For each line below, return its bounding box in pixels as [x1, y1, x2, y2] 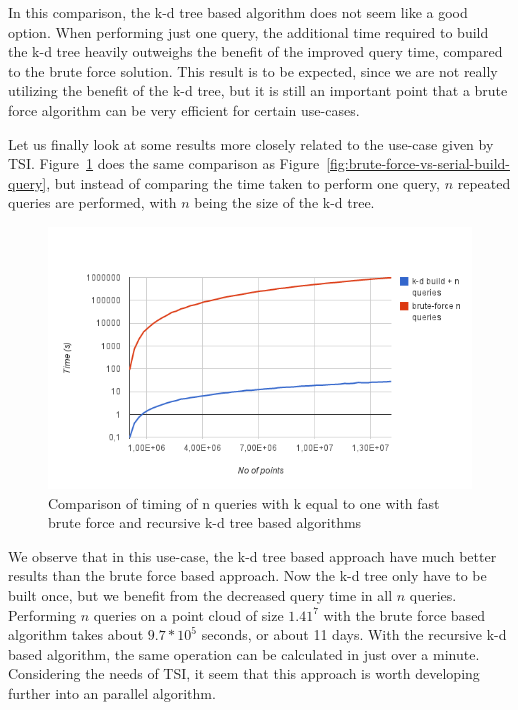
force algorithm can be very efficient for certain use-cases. [8, 99, 360, 120]
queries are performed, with [8, 192, 177, 213]
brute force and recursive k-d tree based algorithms [48, 512, 362, 533]
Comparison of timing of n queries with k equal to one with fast [48, 492, 440, 513]
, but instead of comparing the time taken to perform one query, [46, 172, 440, 193]
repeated [457, 172, 511, 193]
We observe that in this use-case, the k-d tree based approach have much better [8, 545, 497, 566]
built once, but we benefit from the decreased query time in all [8, 585, 393, 606]
